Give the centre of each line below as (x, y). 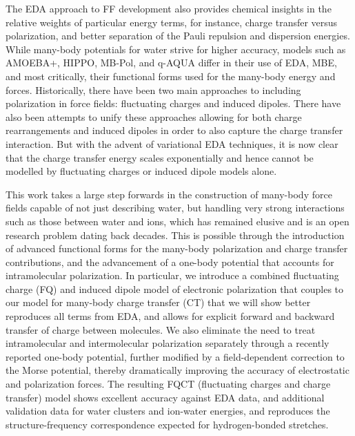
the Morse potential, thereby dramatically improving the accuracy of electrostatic (177, 370)
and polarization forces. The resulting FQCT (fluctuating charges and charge (168, 384)
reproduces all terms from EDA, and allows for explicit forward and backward (170, 316)
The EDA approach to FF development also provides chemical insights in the (169, 8)
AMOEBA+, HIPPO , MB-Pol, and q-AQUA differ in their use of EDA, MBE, (171, 63)
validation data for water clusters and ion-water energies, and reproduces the (168, 411)
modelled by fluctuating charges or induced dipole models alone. (141, 171)
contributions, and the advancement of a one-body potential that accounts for (170, 262)
